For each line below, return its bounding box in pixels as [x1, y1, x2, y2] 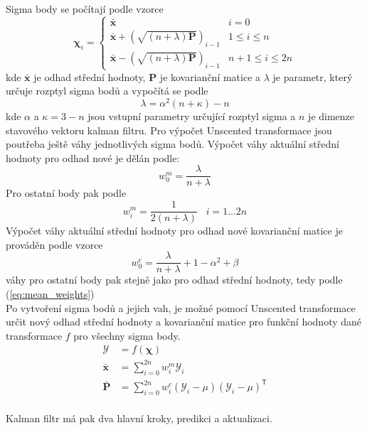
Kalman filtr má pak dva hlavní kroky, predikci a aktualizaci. [6, 410, 272, 425]
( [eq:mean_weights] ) [6, 286, 95, 301]
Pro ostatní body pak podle [6, 186, 127, 200]
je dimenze [308, 109, 355, 124]
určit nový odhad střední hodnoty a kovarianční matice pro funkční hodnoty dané [6, 314, 362, 329]
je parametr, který [272, 69, 353, 84]
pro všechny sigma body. [73, 328, 181, 343]
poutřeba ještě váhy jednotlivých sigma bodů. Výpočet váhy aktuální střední [6, 136, 339, 151]
